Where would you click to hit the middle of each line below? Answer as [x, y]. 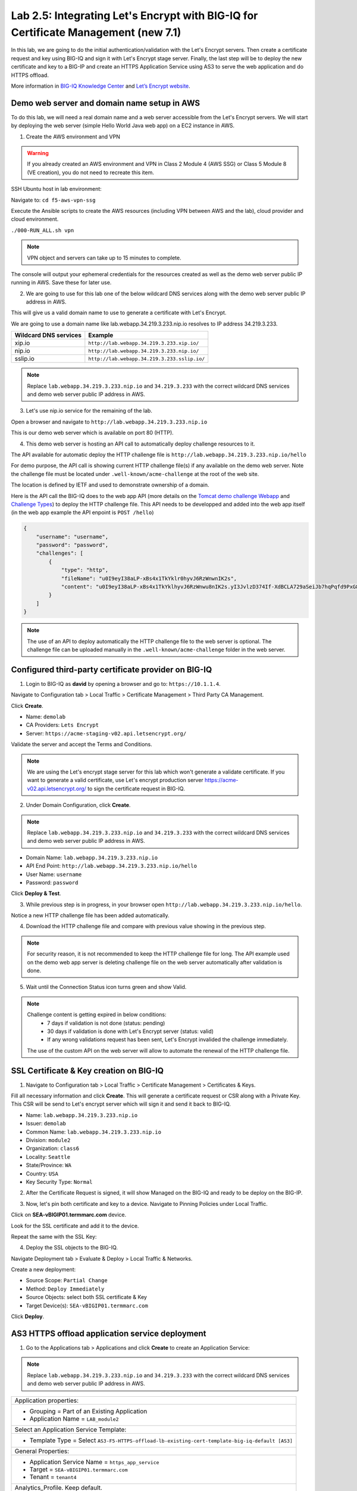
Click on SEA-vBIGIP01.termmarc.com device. [69, 1215]
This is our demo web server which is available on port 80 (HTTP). [92, 433]
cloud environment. [35, 219]
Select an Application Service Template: [71, 1430]
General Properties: [42, 1451]
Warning [38, 153]
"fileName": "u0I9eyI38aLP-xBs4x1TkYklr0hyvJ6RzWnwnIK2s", [149, 578]
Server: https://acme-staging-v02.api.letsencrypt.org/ [106, 733]
